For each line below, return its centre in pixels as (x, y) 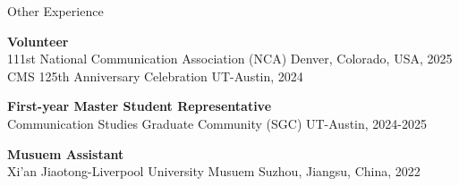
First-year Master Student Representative (140, 106)
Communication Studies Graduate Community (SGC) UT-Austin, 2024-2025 (217, 123)
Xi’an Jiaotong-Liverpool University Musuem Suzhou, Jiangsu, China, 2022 (214, 171)
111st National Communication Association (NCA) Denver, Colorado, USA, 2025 (230, 59)
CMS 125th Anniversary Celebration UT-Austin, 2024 (155, 76)
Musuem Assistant (66, 153)
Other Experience (55, 11)
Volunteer (38, 41)
